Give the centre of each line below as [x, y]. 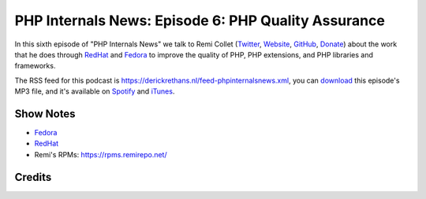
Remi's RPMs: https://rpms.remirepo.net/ [101, 154]
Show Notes [45, 114]
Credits [33, 177]
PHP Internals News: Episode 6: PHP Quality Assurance [200, 20]
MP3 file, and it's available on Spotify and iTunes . [95, 91]
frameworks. [35, 66]
